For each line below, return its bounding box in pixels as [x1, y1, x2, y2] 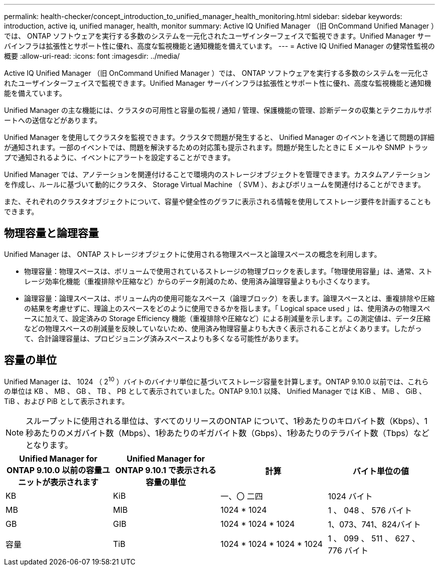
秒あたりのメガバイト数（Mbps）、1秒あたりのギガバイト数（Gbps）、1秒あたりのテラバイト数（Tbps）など [26, 428, 429, 439]
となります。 [26, 440, 73, 451]
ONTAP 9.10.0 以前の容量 [7, 465, 102, 476]
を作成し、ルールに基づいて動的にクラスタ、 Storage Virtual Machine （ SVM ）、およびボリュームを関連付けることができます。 [4, 180, 425, 189]
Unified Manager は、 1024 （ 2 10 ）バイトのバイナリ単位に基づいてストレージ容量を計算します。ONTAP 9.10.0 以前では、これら [4, 375, 429, 386]
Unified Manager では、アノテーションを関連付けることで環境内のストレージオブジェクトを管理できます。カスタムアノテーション [4, 170, 430, 179]
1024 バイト [328, 491, 373, 502]
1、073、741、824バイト [328, 519, 421, 530]
